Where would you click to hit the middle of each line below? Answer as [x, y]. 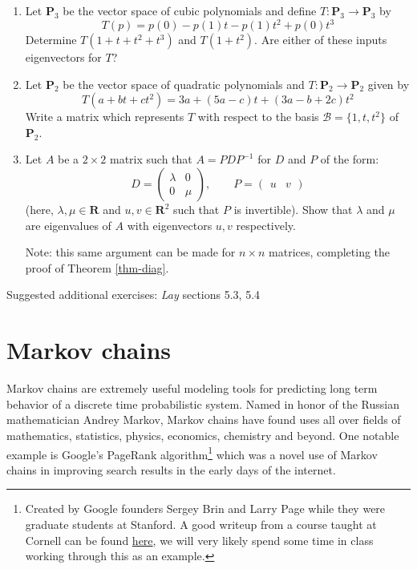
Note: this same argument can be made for [130, 252]
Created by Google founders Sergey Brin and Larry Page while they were [205, 508]
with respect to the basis [258, 117]
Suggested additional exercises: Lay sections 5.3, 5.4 [134, 295]
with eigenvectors [170, 225]
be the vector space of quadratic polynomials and [184, 84]
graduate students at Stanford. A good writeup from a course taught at [201, 524]
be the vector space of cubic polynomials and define [190, 10]
